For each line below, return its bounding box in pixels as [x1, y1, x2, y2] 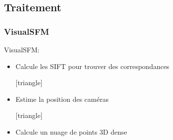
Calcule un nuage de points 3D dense [15, 126, 127, 137]
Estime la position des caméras [15, 93, 109, 104]
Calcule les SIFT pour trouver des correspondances [15, 61, 170, 71]
